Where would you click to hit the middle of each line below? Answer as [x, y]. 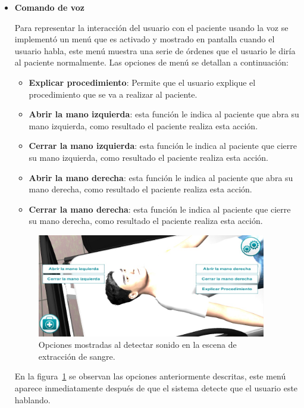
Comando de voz [49, 7]
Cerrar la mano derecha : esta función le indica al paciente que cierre [160, 209]
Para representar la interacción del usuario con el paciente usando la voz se [151, 27]
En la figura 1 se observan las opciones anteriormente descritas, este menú [150, 376]
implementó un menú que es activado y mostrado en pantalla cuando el [145, 39]
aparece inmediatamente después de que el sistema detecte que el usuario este [156, 388]
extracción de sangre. [77, 356]
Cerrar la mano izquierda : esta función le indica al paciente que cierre [163, 146]
